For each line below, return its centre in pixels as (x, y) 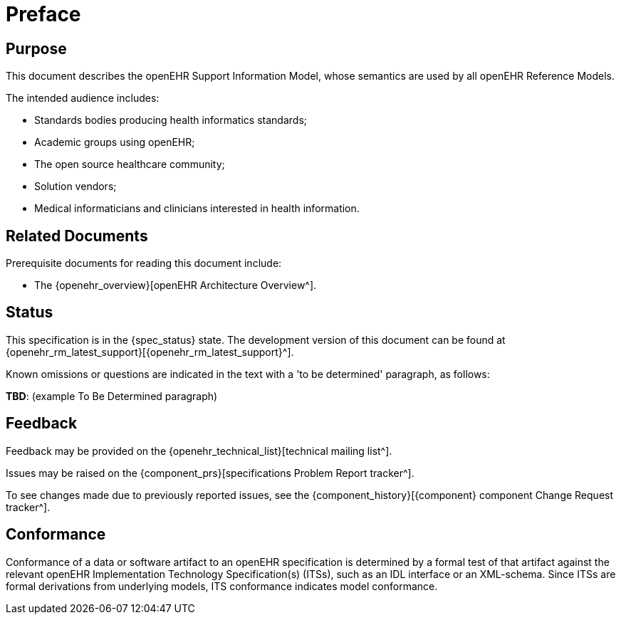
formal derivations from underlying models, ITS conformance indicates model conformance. (222, 586)
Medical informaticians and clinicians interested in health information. (197, 209)
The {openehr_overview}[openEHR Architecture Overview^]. (176, 285)
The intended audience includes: (83, 98)
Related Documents (77, 236)
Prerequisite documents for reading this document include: (144, 263)
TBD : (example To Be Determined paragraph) (112, 396)
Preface (43, 14)
